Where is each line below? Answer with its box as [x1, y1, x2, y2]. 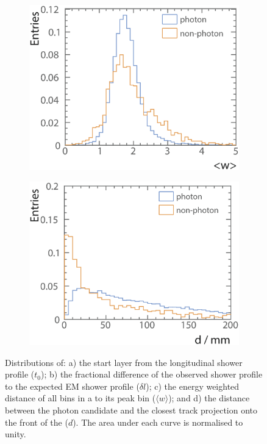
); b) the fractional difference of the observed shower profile [41, 368, 263, 381]
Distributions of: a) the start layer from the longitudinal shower [5, 356, 243, 368]
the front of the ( [5, 415, 68, 428]
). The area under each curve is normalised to [73, 415, 243, 428]
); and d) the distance [168, 392, 250, 404]
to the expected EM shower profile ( [5, 379, 140, 392]
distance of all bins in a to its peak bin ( [5, 392, 156, 404]
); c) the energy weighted [146, 379, 240, 392]
